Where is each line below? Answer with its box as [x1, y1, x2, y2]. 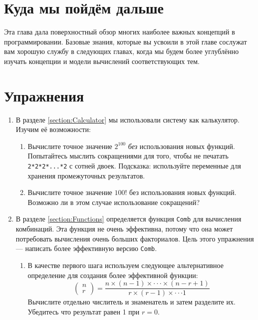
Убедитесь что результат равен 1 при [27, 306, 140, 316]
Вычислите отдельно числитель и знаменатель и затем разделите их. [27, 296, 236, 307]
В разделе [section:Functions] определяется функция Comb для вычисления [15, 213, 242, 224]
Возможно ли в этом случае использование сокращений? [27, 196, 200, 207]
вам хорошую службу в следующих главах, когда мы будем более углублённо [4, 46, 239, 56]
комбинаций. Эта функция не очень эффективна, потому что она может [15, 223, 233, 234]
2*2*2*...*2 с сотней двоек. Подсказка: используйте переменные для [27, 160, 241, 170]
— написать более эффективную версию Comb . [15, 243, 157, 253]
